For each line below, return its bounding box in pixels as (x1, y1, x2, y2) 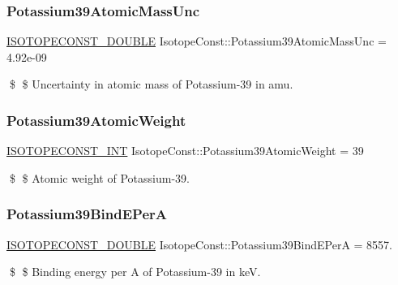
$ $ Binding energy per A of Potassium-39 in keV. (9, 263, 261, 280)
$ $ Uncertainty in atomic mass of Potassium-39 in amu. (9, 76, 293, 93)
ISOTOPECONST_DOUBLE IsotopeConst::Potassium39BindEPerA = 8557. (6, 235, 393, 253)
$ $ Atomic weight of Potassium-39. (9, 169, 190, 186)
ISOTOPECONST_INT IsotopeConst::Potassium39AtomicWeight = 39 (6, 142, 364, 159)
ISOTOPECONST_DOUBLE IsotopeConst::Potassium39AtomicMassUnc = (6, 32, 387, 50)
